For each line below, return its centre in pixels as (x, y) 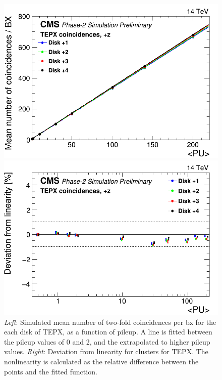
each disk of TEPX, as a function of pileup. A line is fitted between (108, 332)
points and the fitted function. (51, 371)
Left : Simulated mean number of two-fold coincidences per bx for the (110, 322)
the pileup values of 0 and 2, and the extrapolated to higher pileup (107, 341)
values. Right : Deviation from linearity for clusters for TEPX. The (106, 351)
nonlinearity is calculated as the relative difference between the (101, 361)
